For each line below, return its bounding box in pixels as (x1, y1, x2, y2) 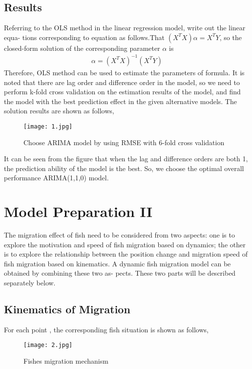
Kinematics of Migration (4, 302, 130, 316)
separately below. (4, 278, 56, 288)
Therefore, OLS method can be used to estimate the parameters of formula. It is (4, 67, 245, 77)
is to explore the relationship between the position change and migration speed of (4, 249, 248, 259)
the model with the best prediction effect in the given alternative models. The (4, 96, 237, 106)
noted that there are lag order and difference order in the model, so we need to (4, 77, 240, 87)
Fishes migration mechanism (23, 356, 108, 366)
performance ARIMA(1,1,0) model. (4, 173, 109, 183)
